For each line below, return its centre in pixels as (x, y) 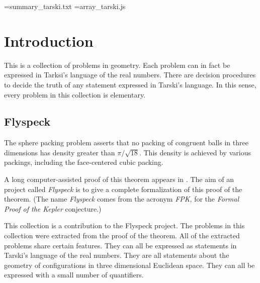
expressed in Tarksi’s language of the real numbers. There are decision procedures (130, 75)
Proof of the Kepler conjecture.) (53, 208)
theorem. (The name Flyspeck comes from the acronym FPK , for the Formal (122, 199)
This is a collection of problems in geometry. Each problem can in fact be (117, 65)
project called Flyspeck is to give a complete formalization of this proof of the (123, 189)
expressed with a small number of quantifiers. (74, 275)
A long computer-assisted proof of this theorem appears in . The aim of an (119, 179)
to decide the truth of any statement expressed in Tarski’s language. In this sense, (130, 84)
